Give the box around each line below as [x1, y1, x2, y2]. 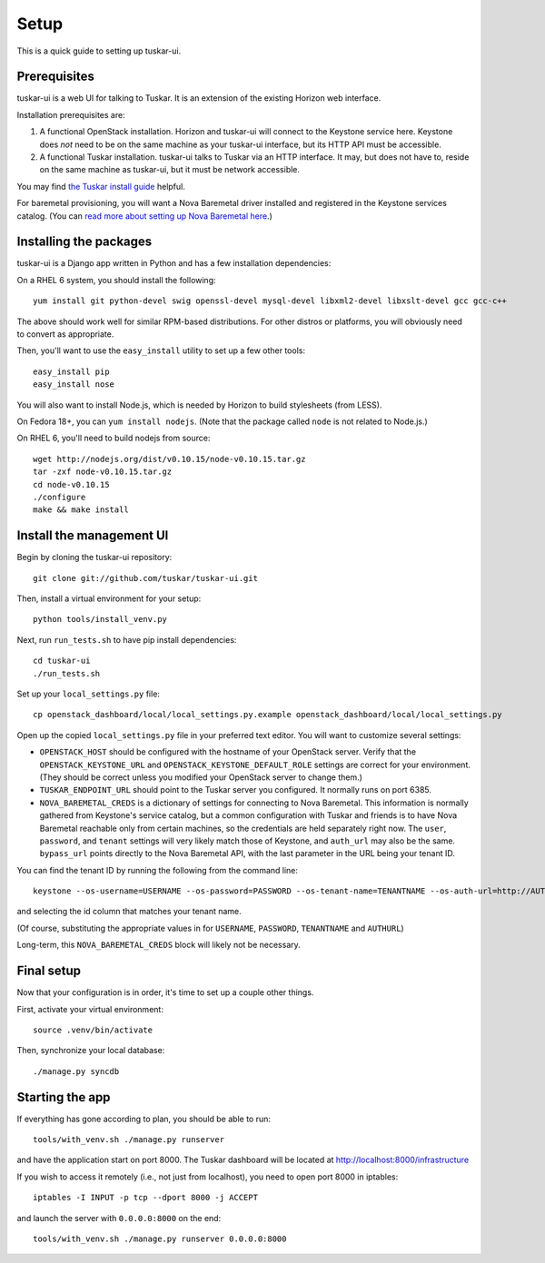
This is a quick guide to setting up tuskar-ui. [16, 45, 182, 56]
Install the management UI [16, 528, 169, 544]
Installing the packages [16, 234, 153, 250]
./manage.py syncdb [33, 1066, 120, 1076]
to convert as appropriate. [16, 329, 114, 340]
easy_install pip [33, 366, 110, 377]
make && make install [33, 505, 129, 515]
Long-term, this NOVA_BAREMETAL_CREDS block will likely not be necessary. [16, 940, 302, 951]
